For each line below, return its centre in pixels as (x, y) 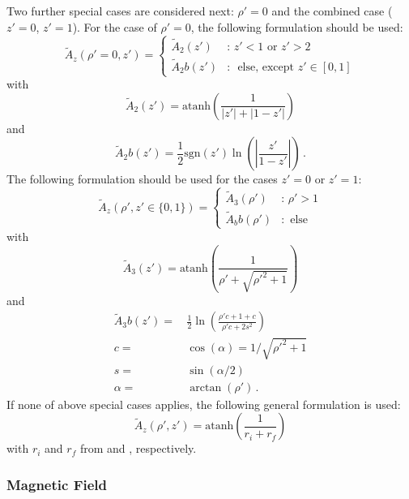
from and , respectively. (138, 448)
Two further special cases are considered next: (120, 11)
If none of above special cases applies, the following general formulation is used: (204, 404)
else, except (266, 67)
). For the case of (115, 26)
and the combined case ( (332, 11)
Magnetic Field (57, 484)
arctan (206, 387)
